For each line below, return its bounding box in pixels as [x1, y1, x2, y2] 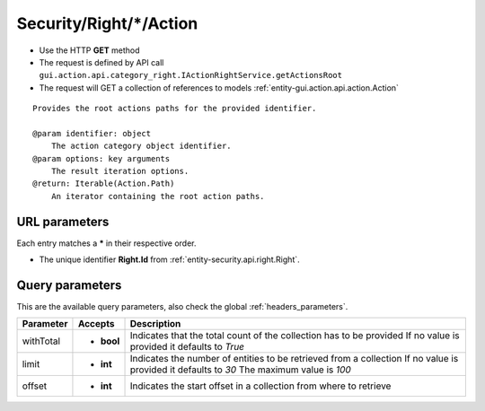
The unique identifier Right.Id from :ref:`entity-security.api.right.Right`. [39, 254, 300, 265]
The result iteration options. [50, 166, 190, 177]
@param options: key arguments [32, 153, 171, 163]
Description [129, 318, 181, 330]
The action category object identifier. [50, 141, 233, 152]
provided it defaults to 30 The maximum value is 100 [129, 363, 352, 376]
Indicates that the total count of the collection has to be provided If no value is [129, 329, 460, 342]
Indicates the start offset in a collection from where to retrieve [129, 380, 392, 392]
